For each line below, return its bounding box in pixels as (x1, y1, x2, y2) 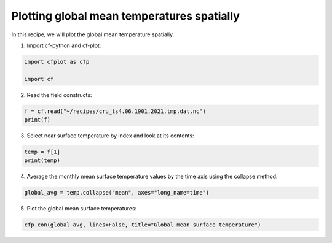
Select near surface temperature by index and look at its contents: (26, 132, 194, 139)
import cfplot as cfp (24, 58, 90, 65)
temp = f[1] (24, 148, 61, 156)
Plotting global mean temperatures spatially (11, 9, 240, 23)
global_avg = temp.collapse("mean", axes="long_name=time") (24, 189, 210, 196)
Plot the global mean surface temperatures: (26, 205, 137, 212)
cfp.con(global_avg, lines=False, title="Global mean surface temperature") (24, 222, 261, 228)
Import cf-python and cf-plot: (26, 42, 101, 49)
